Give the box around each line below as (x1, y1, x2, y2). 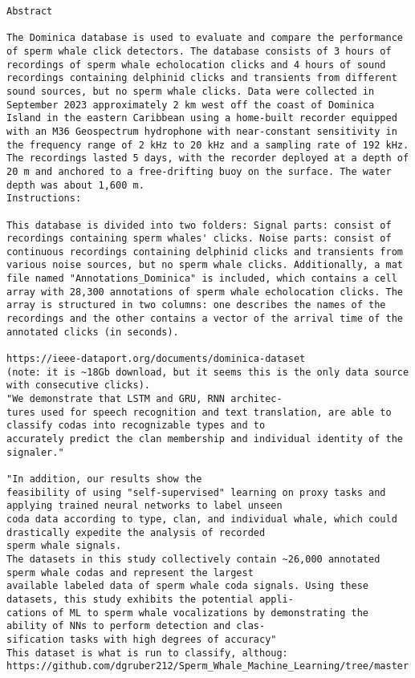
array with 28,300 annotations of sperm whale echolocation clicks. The (6, 286, 403, 298)
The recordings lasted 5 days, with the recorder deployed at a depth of (6, 152, 409, 164)
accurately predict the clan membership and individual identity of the (6, 433, 403, 445)
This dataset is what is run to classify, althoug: (6, 647, 288, 659)
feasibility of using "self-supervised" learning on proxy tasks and (6, 486, 386, 498)
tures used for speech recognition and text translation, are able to (6, 406, 392, 418)
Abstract (6, 6, 53, 17)
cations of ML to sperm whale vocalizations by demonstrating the (6, 607, 369, 619)
